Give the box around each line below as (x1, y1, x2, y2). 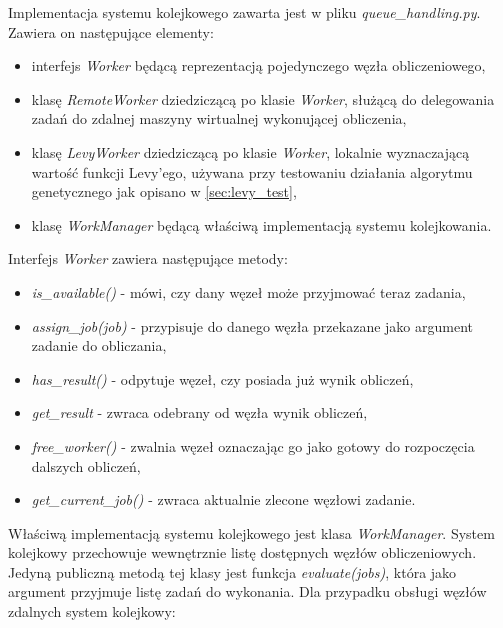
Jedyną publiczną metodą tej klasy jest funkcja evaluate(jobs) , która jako (8, 561, 457, 582)
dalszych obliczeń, (31, 455, 141, 476)
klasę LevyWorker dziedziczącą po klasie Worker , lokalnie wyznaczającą (31, 141, 470, 162)
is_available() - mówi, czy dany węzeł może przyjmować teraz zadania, (31, 281, 466, 302)
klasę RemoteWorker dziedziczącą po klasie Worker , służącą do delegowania (31, 88, 495, 109)
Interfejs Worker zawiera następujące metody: (8, 248, 288, 269)
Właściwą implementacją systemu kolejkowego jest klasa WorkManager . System (8, 522, 495, 543)
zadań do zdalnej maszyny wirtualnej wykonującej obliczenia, (31, 108, 407, 129)
